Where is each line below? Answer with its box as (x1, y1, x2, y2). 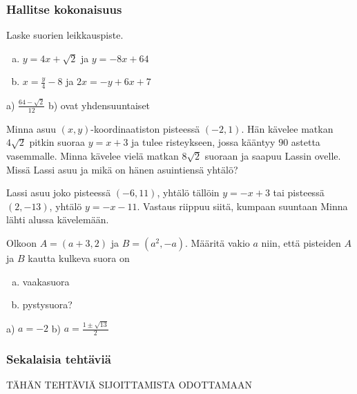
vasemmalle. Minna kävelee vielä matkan (6, 148, 179, 162)
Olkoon (6, 235, 37, 250)
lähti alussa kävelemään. (6, 212, 109, 227)
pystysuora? (22, 297, 73, 312)
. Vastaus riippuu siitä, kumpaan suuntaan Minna (137, 198, 348, 213)
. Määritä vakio (185, 235, 250, 250)
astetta (291, 135, 320, 149)
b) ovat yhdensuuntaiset (48, 97, 151, 112)
